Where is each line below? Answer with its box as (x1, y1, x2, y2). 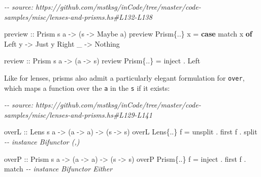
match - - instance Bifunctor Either (4, 163, 113, 174)
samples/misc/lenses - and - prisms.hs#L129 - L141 (4, 109, 152, 120)
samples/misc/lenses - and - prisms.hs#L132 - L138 (4, 11, 152, 22)
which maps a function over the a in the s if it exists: (4, 82, 170, 93)
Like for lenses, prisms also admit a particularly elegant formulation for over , (4, 72, 245, 83)
